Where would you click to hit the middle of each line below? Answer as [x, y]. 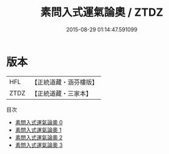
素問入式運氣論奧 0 [39, 122]
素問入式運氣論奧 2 [39, 137]
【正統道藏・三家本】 [62, 93]
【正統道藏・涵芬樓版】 [65, 82]
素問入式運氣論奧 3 [39, 145]
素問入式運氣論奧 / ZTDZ [102, 12]
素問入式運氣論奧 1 [38, 130]
